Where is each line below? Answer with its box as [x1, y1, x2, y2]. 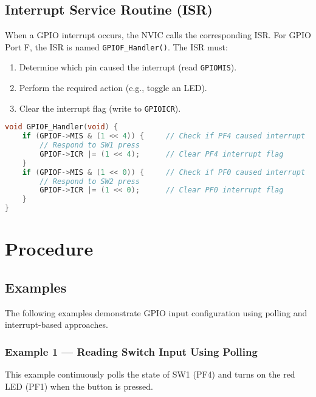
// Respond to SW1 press [39, 141, 140, 150]
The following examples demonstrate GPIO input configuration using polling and [5, 306, 307, 319]
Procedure [5, 236, 94, 261]
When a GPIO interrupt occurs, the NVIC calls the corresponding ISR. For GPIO [5, 29, 311, 41]
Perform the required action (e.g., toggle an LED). [19, 81, 207, 94]
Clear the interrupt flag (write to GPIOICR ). [19, 101, 181, 114]
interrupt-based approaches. [5, 318, 108, 331]
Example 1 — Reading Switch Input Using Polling [5, 344, 258, 359]
